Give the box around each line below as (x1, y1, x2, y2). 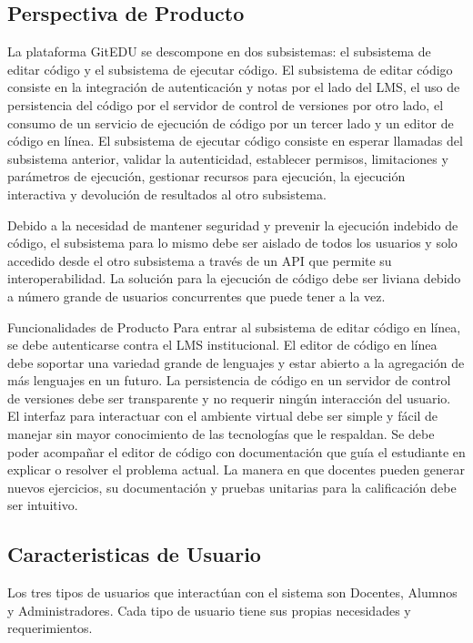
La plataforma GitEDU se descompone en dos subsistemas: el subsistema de (7, 42, 431, 61)
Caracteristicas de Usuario (7, 540, 261, 568)
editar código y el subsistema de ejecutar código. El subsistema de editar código (7, 59, 453, 78)
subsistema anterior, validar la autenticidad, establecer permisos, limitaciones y (7, 148, 448, 168)
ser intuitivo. (7, 495, 78, 515)
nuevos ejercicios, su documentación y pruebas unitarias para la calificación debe (7, 477, 457, 496)
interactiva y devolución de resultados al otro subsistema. (7, 184, 327, 203)
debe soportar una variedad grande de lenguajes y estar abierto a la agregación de (7, 352, 465, 372)
